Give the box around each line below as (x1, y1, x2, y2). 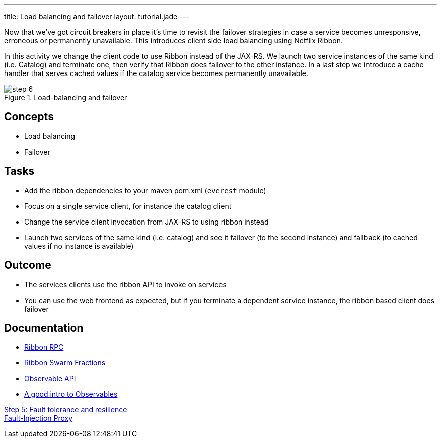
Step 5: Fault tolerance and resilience (4, 405, 127, 414)
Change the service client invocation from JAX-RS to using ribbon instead (24, 217, 269, 226)
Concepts (4, 110, 54, 123)
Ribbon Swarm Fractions (24, 358, 106, 367)
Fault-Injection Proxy (4, 414, 73, 423)
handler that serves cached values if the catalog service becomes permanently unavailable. (4, 69, 308, 78)
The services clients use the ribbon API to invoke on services (24, 280, 227, 289)
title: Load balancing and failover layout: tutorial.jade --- (4, 12, 189, 21)
